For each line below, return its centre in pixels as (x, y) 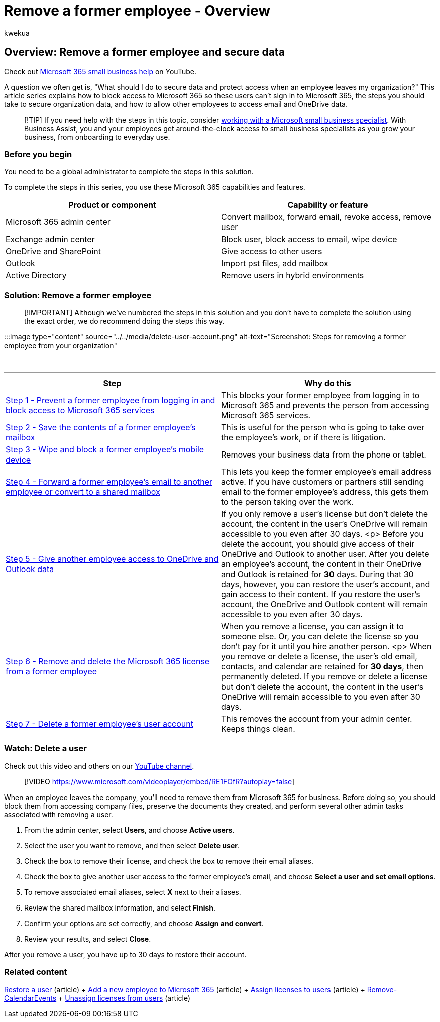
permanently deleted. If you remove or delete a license (324, 677)
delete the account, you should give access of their (318, 544)
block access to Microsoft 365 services (80, 411)
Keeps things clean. (258, 729)
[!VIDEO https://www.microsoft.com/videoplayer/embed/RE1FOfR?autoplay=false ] (159, 781)
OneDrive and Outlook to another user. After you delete (325, 554)
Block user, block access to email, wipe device (309, 239)
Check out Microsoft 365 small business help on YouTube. (100, 71)
